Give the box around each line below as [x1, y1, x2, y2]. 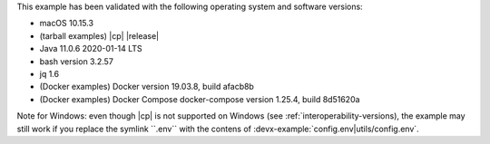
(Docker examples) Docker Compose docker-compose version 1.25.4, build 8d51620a [39, 93, 360, 104]
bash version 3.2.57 [39, 55, 113, 67]
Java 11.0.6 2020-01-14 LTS [39, 43, 142, 54]
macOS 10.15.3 [39, 18, 94, 29]
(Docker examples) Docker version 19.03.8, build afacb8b [39, 82, 254, 92]
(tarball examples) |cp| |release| [39, 30, 159, 41]
